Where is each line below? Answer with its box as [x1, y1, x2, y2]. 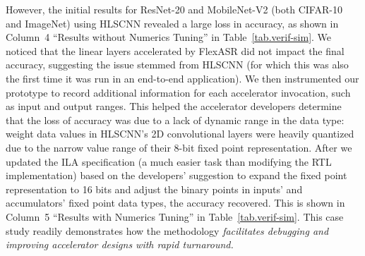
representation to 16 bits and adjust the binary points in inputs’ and [6, 181, 303, 196]
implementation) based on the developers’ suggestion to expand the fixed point [6, 168, 347, 183]
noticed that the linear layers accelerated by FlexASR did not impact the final [6, 43, 345, 58]
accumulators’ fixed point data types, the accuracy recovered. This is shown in [6, 195, 345, 210]
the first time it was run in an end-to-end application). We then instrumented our [6, 71, 359, 85]
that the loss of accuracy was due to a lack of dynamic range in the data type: [6, 112, 345, 127]
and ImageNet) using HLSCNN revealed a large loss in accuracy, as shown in [6, 16, 339, 30]
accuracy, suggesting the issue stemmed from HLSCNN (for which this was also [6, 57, 349, 72]
